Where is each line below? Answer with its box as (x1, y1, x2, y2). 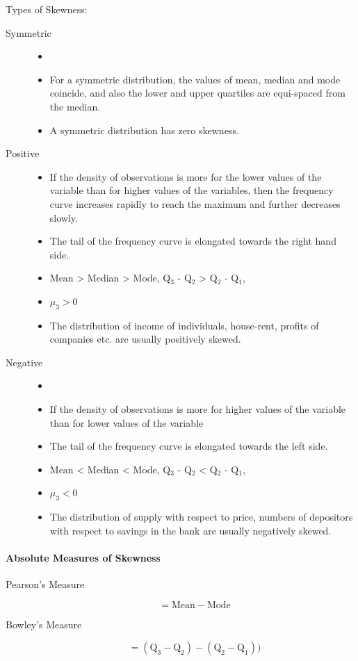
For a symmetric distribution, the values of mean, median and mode (49, 72, 341, 86)
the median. (49, 99, 101, 113)
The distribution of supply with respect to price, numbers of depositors (49, 509, 353, 524)
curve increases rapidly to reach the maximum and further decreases (49, 196, 341, 211)
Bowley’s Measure (6, 617, 82, 631)
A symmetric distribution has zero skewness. (49, 122, 239, 137)
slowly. (49, 210, 78, 225)
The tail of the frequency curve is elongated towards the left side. (49, 439, 328, 453)
